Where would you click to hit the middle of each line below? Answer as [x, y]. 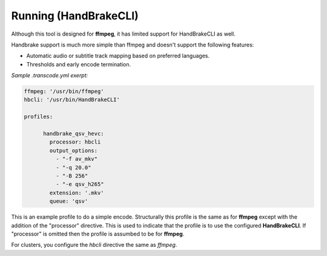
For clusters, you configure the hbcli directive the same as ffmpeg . [94, 245]
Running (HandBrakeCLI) [75, 16]
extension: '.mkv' [77, 193]
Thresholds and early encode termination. [79, 64]
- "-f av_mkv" [77, 159]
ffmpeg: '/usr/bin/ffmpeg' [64, 91]
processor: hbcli [75, 142]
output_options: [74, 150]
